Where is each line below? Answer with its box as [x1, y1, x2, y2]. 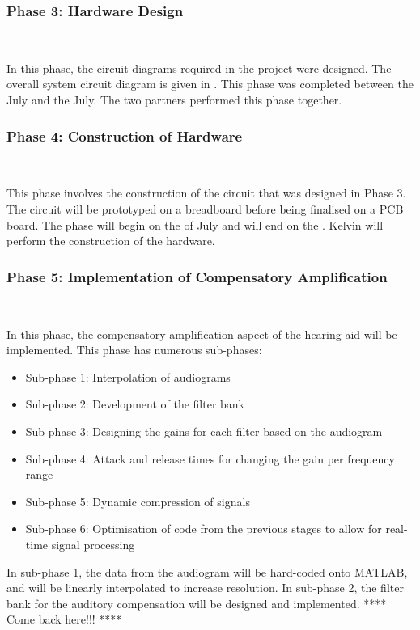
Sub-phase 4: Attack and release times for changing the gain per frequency [25, 450, 395, 467]
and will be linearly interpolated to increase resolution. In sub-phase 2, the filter [6, 579, 404, 596]
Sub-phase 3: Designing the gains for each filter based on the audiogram [25, 422, 383, 439]
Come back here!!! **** [6, 611, 122, 628]
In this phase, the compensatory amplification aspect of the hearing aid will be [6, 325, 397, 342]
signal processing [51, 535, 135, 552]
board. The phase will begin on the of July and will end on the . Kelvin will [6, 216, 384, 233]
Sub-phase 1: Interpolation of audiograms [25, 368, 231, 385]
